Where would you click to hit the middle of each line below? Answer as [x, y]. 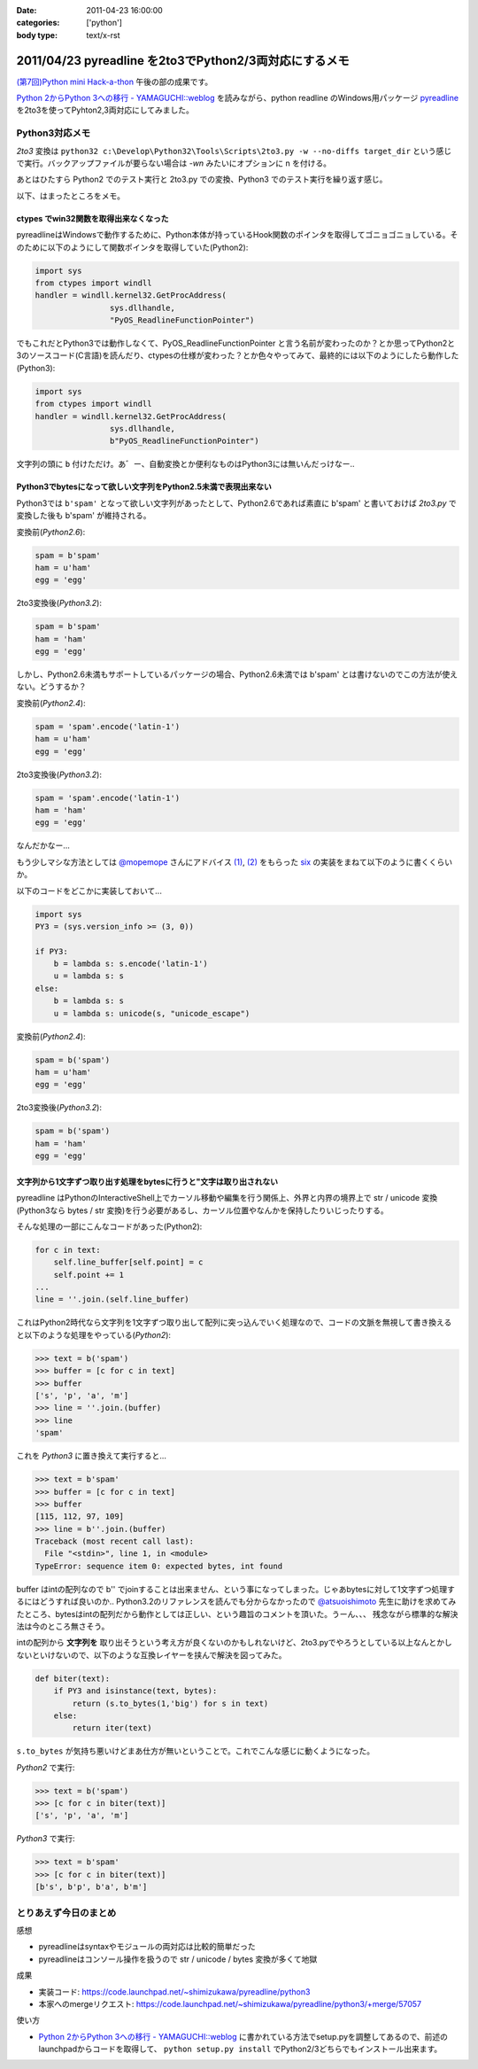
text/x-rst [103, 35]
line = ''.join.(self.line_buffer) [112, 1299]
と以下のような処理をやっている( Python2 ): [94, 1334]
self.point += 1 [89, 1275]
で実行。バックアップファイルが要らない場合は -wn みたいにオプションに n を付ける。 [174, 163]
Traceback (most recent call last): [115, 1541]
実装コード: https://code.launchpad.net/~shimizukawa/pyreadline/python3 [174, 1991]
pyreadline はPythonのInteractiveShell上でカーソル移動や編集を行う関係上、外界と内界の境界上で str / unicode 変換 [227, 1198]
